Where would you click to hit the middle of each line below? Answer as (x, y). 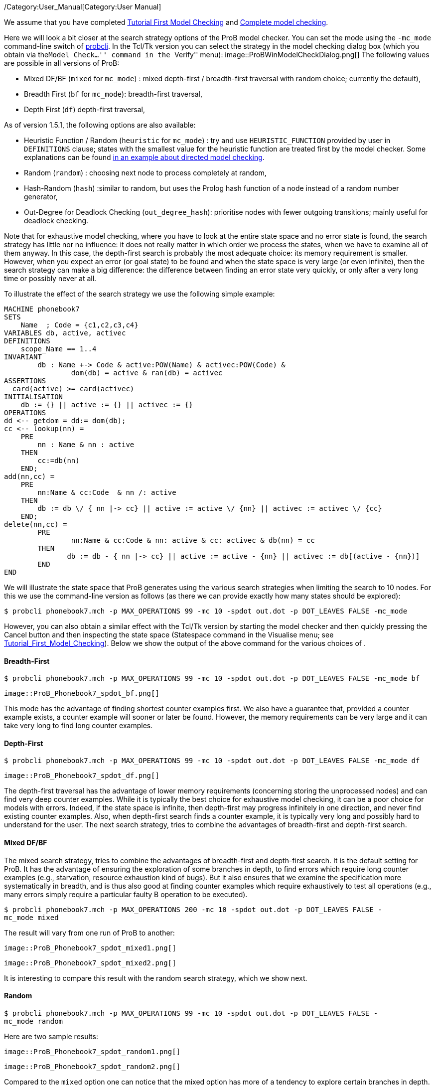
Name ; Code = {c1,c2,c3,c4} (79, 325)
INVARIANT (23, 357)
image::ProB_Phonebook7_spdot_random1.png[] (92, 1051)
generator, (41, 197)
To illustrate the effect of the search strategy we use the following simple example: (140, 294)
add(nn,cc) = (29, 476)
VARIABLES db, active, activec (65, 333)
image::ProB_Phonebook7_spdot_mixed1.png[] (90, 948)
